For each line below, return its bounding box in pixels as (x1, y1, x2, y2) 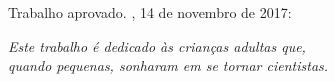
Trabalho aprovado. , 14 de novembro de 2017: (8, 2, 292, 22)
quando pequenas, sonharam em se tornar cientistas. (8, 55, 329, 76)
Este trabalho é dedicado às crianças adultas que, (8, 35, 306, 56)
